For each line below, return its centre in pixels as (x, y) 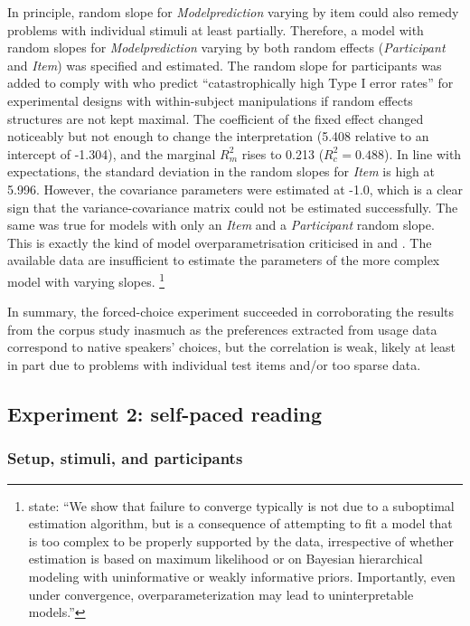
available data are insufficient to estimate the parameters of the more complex (224, 260)
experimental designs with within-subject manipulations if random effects (210, 100)
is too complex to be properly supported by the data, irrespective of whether (241, 541)
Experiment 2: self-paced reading (165, 413)
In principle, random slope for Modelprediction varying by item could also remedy (233, 12)
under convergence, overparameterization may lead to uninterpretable (221, 594)
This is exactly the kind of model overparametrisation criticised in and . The (220, 242)
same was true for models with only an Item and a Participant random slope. (221, 225)
